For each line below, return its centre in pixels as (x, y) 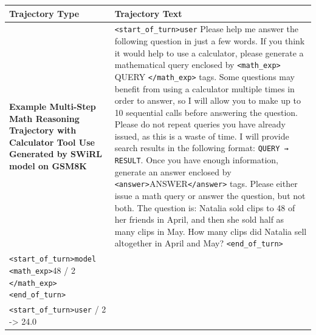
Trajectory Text (148, 13)
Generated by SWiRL (56, 154)
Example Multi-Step (53, 106)
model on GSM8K (48, 165)
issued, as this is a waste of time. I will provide (202, 136)
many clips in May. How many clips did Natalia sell (211, 231)
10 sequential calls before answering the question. (206, 112)
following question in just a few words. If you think (210, 41)
